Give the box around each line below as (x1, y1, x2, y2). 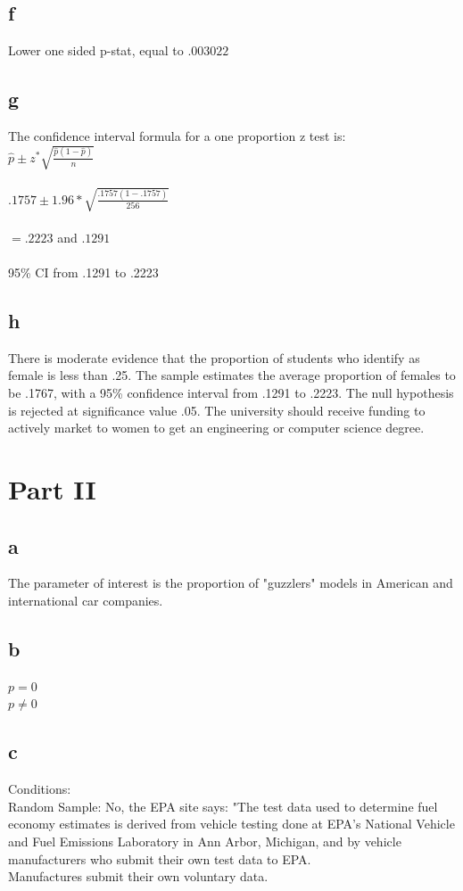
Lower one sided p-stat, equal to (8, 41, 184, 60)
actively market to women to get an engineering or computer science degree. (8, 418, 425, 437)
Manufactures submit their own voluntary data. (8, 867, 269, 886)
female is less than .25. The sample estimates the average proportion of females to (8, 366, 456, 384)
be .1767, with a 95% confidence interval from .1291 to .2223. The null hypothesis (8, 384, 454, 402)
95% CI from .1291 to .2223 (8, 263, 159, 282)
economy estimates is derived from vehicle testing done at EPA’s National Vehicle (8, 814, 455, 833)
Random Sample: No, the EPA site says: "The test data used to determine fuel (8, 796, 438, 815)
